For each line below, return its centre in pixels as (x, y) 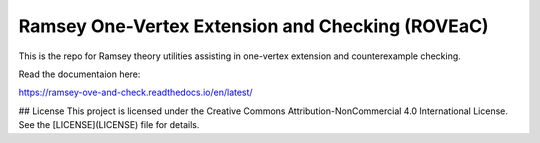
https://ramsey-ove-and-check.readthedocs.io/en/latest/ (136, 92)
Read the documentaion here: (79, 74)
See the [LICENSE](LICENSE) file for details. (109, 125)
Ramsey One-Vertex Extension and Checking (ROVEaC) (253, 26)
